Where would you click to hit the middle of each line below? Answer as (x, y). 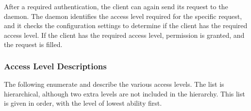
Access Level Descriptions (55, 66)
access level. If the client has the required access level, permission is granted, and (124, 35)
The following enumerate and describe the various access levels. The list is (114, 84)
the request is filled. (33, 44)
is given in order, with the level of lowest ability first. (83, 103)
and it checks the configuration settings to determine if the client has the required (126, 25)
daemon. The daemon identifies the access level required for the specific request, (123, 16)
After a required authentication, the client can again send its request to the (116, 6)
